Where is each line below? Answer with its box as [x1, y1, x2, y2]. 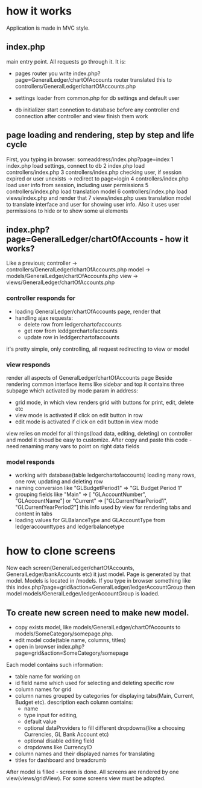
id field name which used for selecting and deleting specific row [14, 680, 175, 687]
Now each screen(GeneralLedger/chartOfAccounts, [6, 565, 134, 572]
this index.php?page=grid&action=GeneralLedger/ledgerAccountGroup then [6, 583, 195, 591]
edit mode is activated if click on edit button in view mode [14, 418, 159, 425]
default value [24, 718, 57, 725]
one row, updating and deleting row [14, 478, 104, 485]
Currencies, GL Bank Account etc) [24, 731, 109, 738]
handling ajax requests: [14, 314, 74, 322]
